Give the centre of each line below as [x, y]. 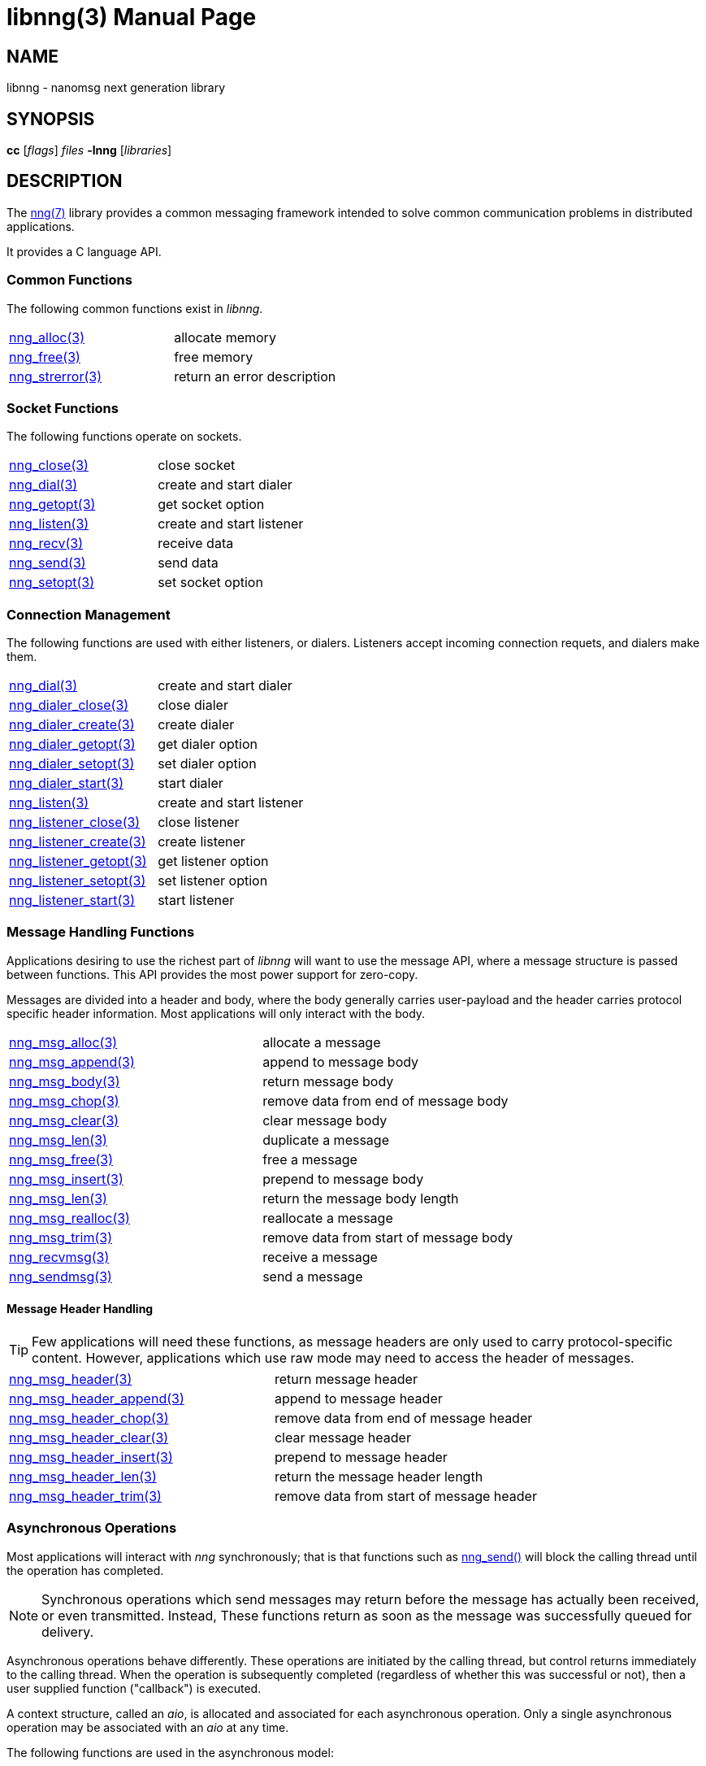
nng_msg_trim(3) [61, 1237]
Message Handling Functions [101, 932]
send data [188, 563]
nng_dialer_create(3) [72, 725]
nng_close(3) [49, 465]
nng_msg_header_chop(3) [89, 1418]
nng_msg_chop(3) [64, 1100]
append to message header [358, 1399]
